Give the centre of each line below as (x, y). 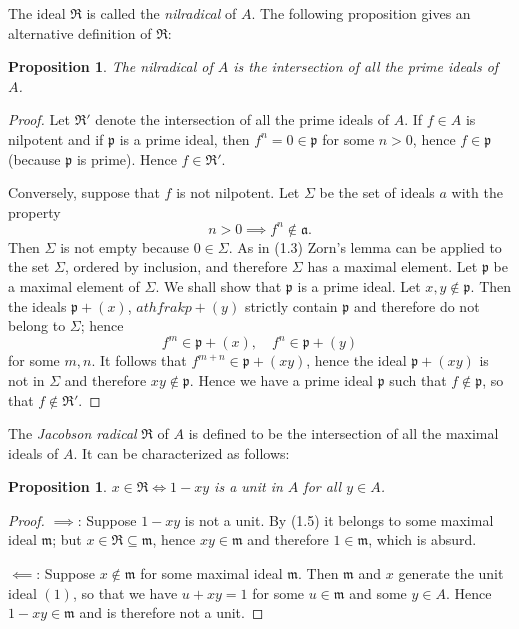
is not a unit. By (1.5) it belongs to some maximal (339, 519)
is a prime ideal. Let (359, 286)
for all (322, 486)
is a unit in (248, 486)
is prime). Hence (126, 158)
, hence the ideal (356, 360)
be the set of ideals (377, 192)
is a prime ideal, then (184, 138)
